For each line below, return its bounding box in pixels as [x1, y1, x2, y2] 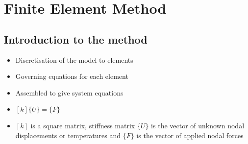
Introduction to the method [4, 31, 148, 47]
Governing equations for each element [15, 71, 128, 81]
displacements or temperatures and [15, 130, 121, 140]
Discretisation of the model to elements [15, 54, 133, 65]
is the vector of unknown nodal [151, 120, 245, 130]
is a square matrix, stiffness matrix [30, 120, 135, 130]
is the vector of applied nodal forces [136, 130, 244, 140]
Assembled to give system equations [15, 87, 124, 97]
